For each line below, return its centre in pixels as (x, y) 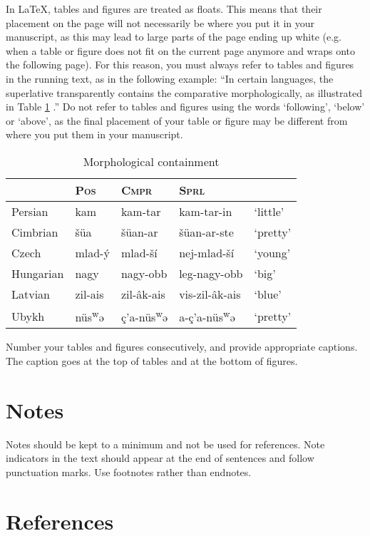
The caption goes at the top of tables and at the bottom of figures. (152, 360)
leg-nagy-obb (211, 273)
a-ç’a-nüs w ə (207, 316)
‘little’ (269, 211)
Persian (30, 211)
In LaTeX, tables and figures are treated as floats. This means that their (164, 9)
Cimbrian (35, 232)
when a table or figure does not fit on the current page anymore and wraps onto (180, 50)
